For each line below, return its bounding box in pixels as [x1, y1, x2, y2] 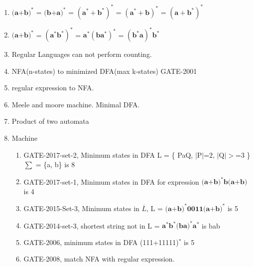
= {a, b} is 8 [35, 159, 75, 170]
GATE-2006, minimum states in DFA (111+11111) [23, 237, 179, 247]
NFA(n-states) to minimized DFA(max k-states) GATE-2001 [11, 65, 197, 76]
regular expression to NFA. [11, 82, 94, 93]
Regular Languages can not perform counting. [11, 49, 152, 59]
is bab [202, 220, 220, 231]
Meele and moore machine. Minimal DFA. [11, 99, 140, 109]
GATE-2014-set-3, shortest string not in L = [23, 220, 160, 231]
